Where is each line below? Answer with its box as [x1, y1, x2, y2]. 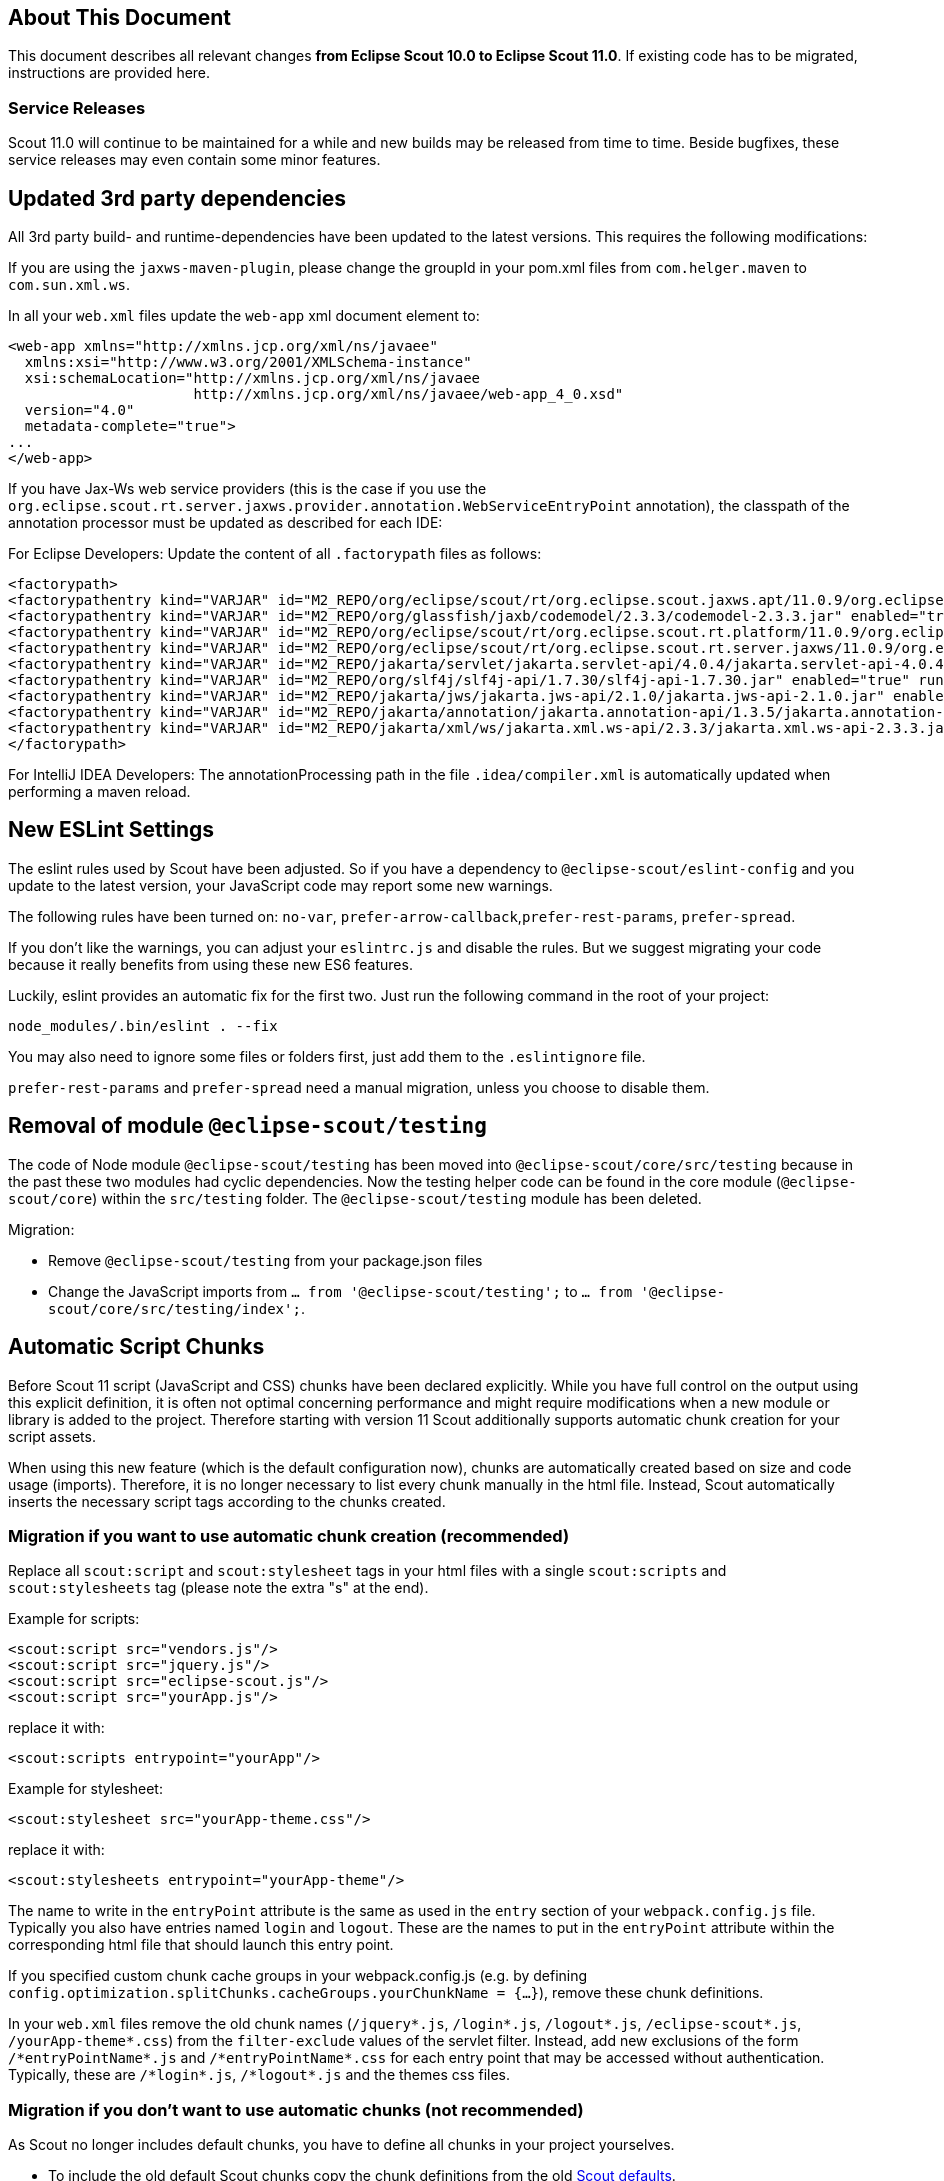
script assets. [8, 1427, 96, 1445]
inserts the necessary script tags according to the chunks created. [8, 1492, 446, 1510]
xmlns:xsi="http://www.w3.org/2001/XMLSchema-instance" [24, 354, 472, 371]
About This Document [8, 5, 231, 30]
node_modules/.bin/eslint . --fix [8, 1017, 278, 1034]
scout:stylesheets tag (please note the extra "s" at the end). [8, 1579, 429, 1597]
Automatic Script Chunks [8, 1334, 265, 1360]
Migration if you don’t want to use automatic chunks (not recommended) [8, 2099, 584, 2120]
